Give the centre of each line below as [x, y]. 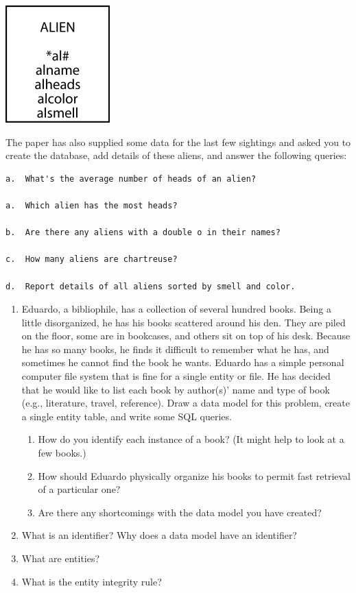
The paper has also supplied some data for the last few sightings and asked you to [178, 142]
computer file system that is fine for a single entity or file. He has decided [176, 376]
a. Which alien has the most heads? [92, 205]
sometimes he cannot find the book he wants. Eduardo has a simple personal [183, 362]
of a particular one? [79, 489]
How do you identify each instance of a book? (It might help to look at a [191, 439]
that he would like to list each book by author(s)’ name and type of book [176, 389]
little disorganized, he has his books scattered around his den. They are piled [183, 322]
